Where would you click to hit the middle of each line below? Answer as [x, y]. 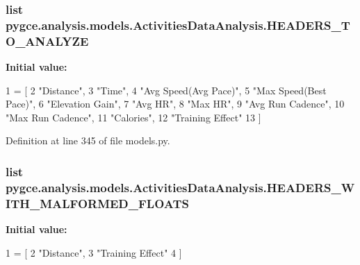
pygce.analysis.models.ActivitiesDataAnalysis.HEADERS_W [180, 187]
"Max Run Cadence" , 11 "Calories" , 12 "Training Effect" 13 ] [133, 117]
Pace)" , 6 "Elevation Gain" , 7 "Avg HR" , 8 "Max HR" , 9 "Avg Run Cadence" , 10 [175, 104]
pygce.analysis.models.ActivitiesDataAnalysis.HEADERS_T [178, 25]
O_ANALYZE [47, 41]
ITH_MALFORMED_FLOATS [97, 203]
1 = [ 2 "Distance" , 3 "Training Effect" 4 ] [94, 252]
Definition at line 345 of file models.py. [88, 140]
